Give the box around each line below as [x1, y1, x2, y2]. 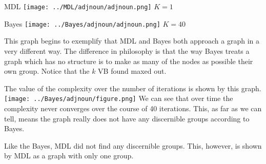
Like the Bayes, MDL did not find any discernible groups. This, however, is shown [4, 140, 262, 151]
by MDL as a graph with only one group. [4, 150, 134, 161]
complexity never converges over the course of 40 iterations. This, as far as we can [4, 102, 262, 113]
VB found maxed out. [98, 66, 167, 76]
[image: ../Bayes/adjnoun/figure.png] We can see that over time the [4, 93, 233, 104]
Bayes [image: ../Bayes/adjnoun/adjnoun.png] [4, 18, 160, 29]
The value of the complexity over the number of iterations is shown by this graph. [4, 83, 261, 93]
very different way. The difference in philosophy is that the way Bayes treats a [4, 45, 250, 56]
